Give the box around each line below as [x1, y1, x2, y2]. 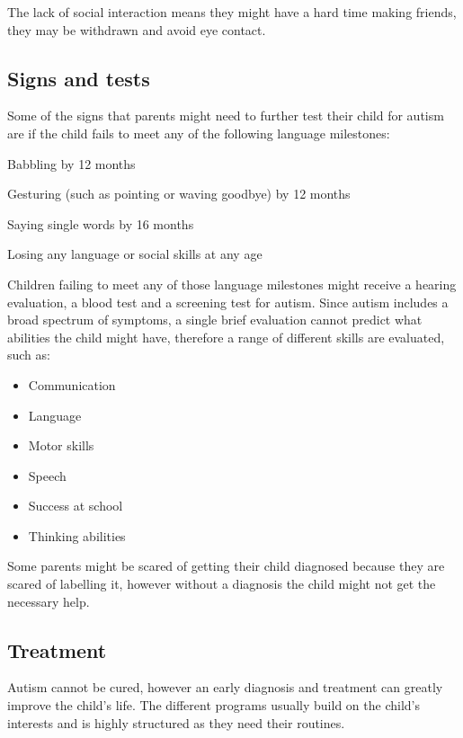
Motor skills [28, 436, 94, 455]
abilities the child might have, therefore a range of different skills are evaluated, [7, 327, 445, 346]
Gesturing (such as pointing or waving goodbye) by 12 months [7, 184, 351, 203]
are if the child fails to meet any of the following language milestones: [7, 123, 390, 142]
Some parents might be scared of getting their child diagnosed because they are [7, 556, 445, 575]
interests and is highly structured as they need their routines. [7, 713, 345, 732]
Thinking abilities [28, 526, 126, 545]
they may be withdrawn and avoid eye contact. [7, 20, 266, 39]
